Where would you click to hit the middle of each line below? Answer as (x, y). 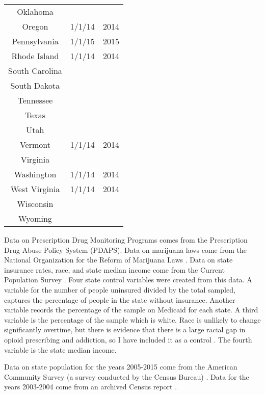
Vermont (35, 144)
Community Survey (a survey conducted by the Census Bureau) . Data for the (127, 376)
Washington (35, 174)
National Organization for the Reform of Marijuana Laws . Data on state (118, 260)
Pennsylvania (35, 41)
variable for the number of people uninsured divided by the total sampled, (120, 289)
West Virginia (35, 189)
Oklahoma (35, 11)
